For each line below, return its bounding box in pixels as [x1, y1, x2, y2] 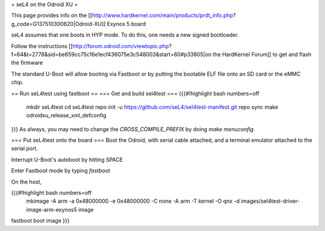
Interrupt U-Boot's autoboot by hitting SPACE [11, 156, 123, 163]
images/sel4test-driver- [241, 197, 300, 205]
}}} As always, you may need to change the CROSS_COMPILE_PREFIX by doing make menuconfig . [11, 125, 255, 132]
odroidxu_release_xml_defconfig [26, 112, 107, 119]
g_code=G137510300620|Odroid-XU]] [11, 20, 106, 27]
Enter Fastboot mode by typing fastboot [11, 167, 111, 174]
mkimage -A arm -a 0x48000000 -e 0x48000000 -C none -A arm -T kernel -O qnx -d [26, 197, 240, 205]
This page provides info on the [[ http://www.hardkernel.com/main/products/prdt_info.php [11, 12, 234, 19]
